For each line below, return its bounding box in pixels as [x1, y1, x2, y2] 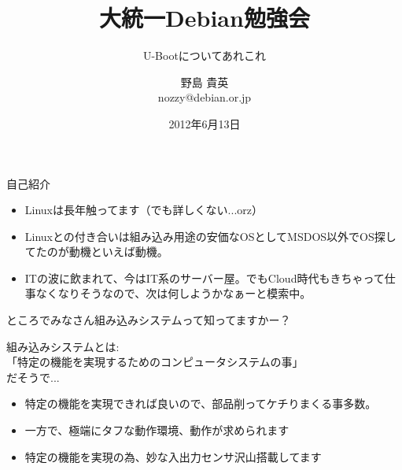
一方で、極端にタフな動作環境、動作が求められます [24, 422, 290, 439]
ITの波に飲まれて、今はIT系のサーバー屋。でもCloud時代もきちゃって [24, 269, 385, 286]
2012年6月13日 [168, 115, 241, 131]
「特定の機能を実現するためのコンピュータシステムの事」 [6, 353, 304, 370]
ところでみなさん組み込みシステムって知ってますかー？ [6, 312, 291, 328]
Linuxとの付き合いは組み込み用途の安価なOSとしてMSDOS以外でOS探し [24, 228, 396, 244]
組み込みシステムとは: [6, 338, 120, 354]
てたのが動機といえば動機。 [24, 243, 168, 260]
